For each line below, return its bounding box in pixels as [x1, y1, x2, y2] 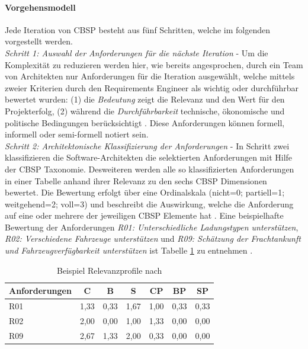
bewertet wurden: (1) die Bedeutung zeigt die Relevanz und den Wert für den [5, 93, 285, 105]
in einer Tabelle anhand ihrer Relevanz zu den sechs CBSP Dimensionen [5, 174, 267, 187]
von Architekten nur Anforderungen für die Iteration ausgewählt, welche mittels [5, 70, 295, 82]
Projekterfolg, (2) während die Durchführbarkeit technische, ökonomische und [5, 104, 285, 117]
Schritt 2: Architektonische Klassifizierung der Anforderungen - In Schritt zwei [5, 139, 290, 152]
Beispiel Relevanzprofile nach [56, 264, 162, 276]
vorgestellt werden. [5, 35, 73, 47]
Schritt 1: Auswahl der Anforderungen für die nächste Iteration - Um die [5, 46, 268, 59]
